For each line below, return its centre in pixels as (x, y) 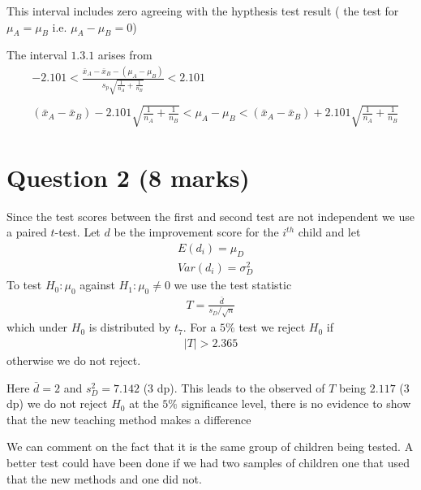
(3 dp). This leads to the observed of (234, 387)
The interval (37, 55)
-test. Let (77, 232)
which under (37, 327)
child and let (329, 232)
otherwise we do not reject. (74, 360)
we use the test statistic (233, 285)
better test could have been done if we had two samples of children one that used (208, 462)
